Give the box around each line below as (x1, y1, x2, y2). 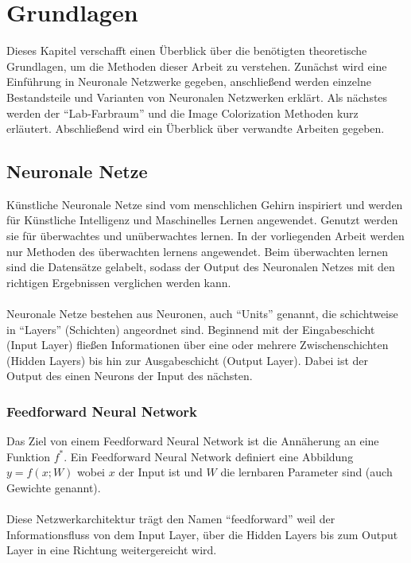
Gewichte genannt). (6, 480, 101, 496)
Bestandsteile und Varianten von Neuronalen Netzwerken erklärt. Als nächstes (6, 88, 388, 105)
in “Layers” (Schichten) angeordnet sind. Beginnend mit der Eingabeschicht (6, 320, 375, 337)
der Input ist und (118, 464, 203, 480)
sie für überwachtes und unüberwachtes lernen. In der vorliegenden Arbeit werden (6, 227, 405, 244)
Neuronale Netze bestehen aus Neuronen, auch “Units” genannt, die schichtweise (6, 305, 398, 322)
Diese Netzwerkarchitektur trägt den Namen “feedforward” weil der (6, 511, 335, 527)
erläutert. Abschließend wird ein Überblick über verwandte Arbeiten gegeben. (6, 120, 385, 137)
